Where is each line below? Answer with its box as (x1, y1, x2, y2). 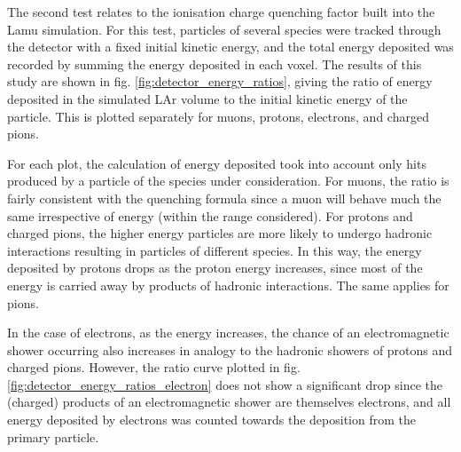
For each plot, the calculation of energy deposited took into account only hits (7, 154, 426, 172)
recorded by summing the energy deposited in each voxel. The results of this (7, 54, 422, 73)
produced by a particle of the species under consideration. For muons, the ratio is (7, 171, 449, 190)
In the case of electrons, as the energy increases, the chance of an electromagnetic (7, 323, 449, 342)
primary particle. (7, 427, 99, 446)
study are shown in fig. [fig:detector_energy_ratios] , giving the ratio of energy (7, 72, 433, 91)
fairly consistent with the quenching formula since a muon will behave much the (7, 188, 441, 207)
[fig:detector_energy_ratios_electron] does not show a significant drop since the (7, 375, 442, 393)
